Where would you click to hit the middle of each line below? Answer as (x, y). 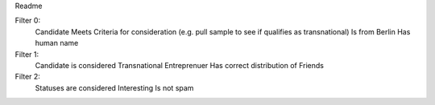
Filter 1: (27, 54)
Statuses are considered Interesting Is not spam (114, 87)
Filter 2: (27, 77)
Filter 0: (27, 21)
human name (57, 43)
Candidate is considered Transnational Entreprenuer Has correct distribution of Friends (179, 65)
